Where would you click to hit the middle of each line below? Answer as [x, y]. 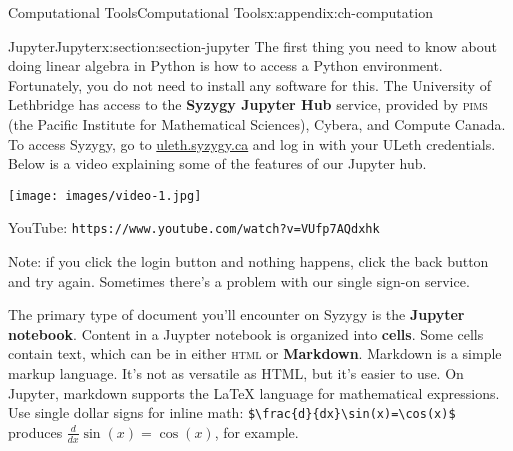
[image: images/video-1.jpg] [105, 195]
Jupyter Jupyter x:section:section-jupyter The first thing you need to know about [252, 45]
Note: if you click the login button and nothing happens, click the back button [248, 261]
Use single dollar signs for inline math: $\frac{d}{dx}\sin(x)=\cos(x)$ [232, 412]
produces [35, 431]
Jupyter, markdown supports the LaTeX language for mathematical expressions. [254, 392]
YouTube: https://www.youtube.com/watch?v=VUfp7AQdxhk [194, 227]
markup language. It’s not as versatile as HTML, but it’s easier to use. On [236, 373]
